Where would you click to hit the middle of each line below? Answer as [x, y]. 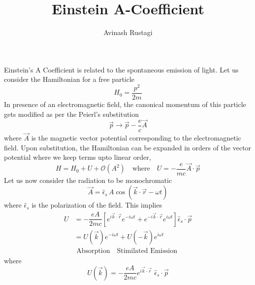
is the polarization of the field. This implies [97, 205]
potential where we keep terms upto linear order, [78, 157]
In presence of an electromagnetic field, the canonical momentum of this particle [125, 104]
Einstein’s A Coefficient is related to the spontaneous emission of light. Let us [121, 69]
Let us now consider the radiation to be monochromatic [88, 180]
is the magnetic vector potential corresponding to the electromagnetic [136, 138]
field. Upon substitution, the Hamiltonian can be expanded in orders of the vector [128, 147]
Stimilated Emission [147, 251]
